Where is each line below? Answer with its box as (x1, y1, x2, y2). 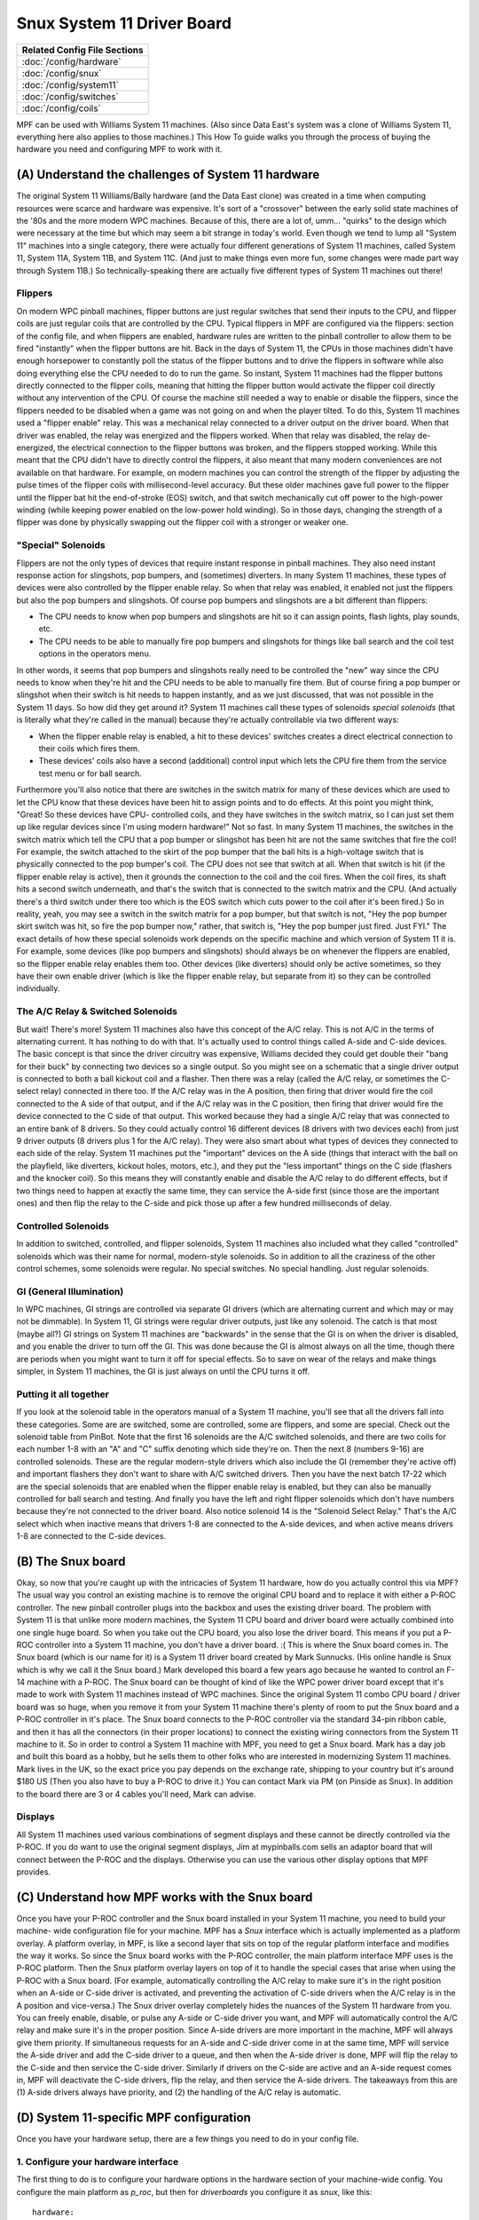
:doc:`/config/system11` (21, 78, 119, 91)
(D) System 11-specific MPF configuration (16, 2110, 252, 2126)
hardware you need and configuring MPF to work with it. (16, 144, 223, 155)
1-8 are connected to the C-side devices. (16, 1531, 167, 1542)
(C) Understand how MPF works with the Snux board (16, 1890, 313, 1905)
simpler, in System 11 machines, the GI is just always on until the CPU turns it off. (16, 1366, 310, 1376)
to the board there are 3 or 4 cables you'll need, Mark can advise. (16, 1788, 256, 1799)
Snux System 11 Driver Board (16, 13, 232, 33)
